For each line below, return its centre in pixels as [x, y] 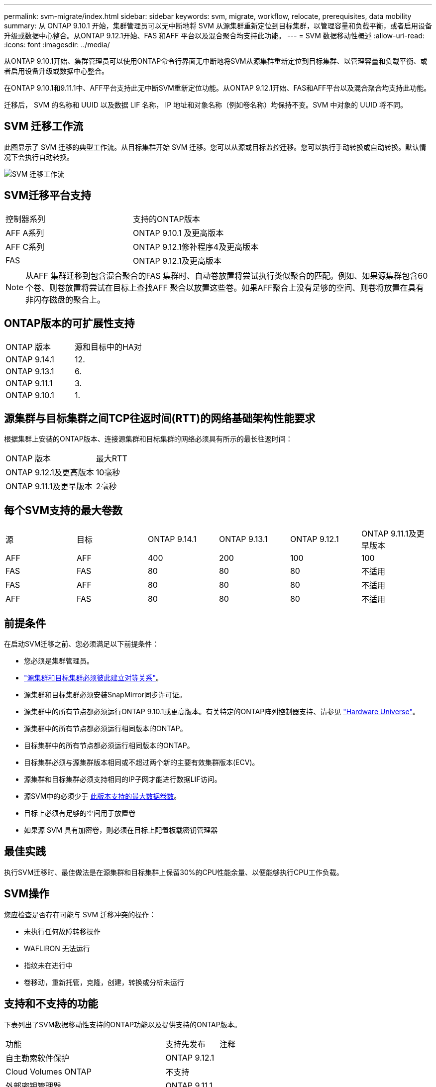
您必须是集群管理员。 [59, 661]
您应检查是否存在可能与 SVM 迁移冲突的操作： [80, 914]
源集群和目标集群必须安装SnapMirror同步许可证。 [105, 695]
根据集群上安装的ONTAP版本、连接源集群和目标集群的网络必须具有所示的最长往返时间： [148, 439]
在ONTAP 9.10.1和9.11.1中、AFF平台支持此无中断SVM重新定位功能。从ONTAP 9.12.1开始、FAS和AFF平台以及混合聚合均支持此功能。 [218, 88]
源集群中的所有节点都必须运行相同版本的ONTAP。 [106, 729]
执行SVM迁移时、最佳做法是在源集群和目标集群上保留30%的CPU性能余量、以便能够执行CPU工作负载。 [174, 872]
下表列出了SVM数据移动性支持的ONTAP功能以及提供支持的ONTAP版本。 [123, 1024]
